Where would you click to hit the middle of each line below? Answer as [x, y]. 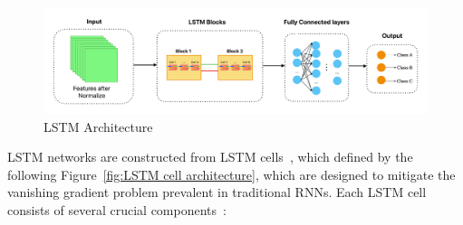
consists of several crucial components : [117, 209]
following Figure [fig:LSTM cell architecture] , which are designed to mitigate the [231, 174]
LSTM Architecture [98, 126]
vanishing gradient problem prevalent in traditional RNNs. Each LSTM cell [217, 192]
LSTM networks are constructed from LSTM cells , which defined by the [210, 157]
